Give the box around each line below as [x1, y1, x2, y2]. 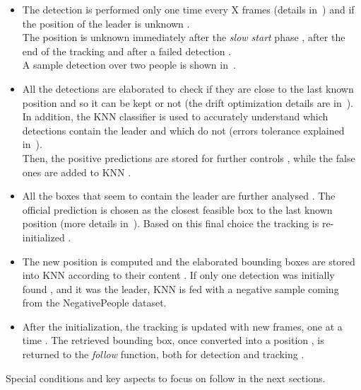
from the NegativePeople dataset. [22, 295, 167, 310]
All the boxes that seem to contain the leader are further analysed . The [22, 188, 336, 203]
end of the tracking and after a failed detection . [22, 43, 232, 58]
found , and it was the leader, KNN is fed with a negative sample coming [22, 281, 339, 296]
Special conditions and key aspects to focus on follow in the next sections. [6, 370, 326, 385]
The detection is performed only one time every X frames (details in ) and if [22, 2, 355, 16]
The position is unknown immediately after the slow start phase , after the [22, 30, 345, 45]
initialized [22, 229, 65, 244]
